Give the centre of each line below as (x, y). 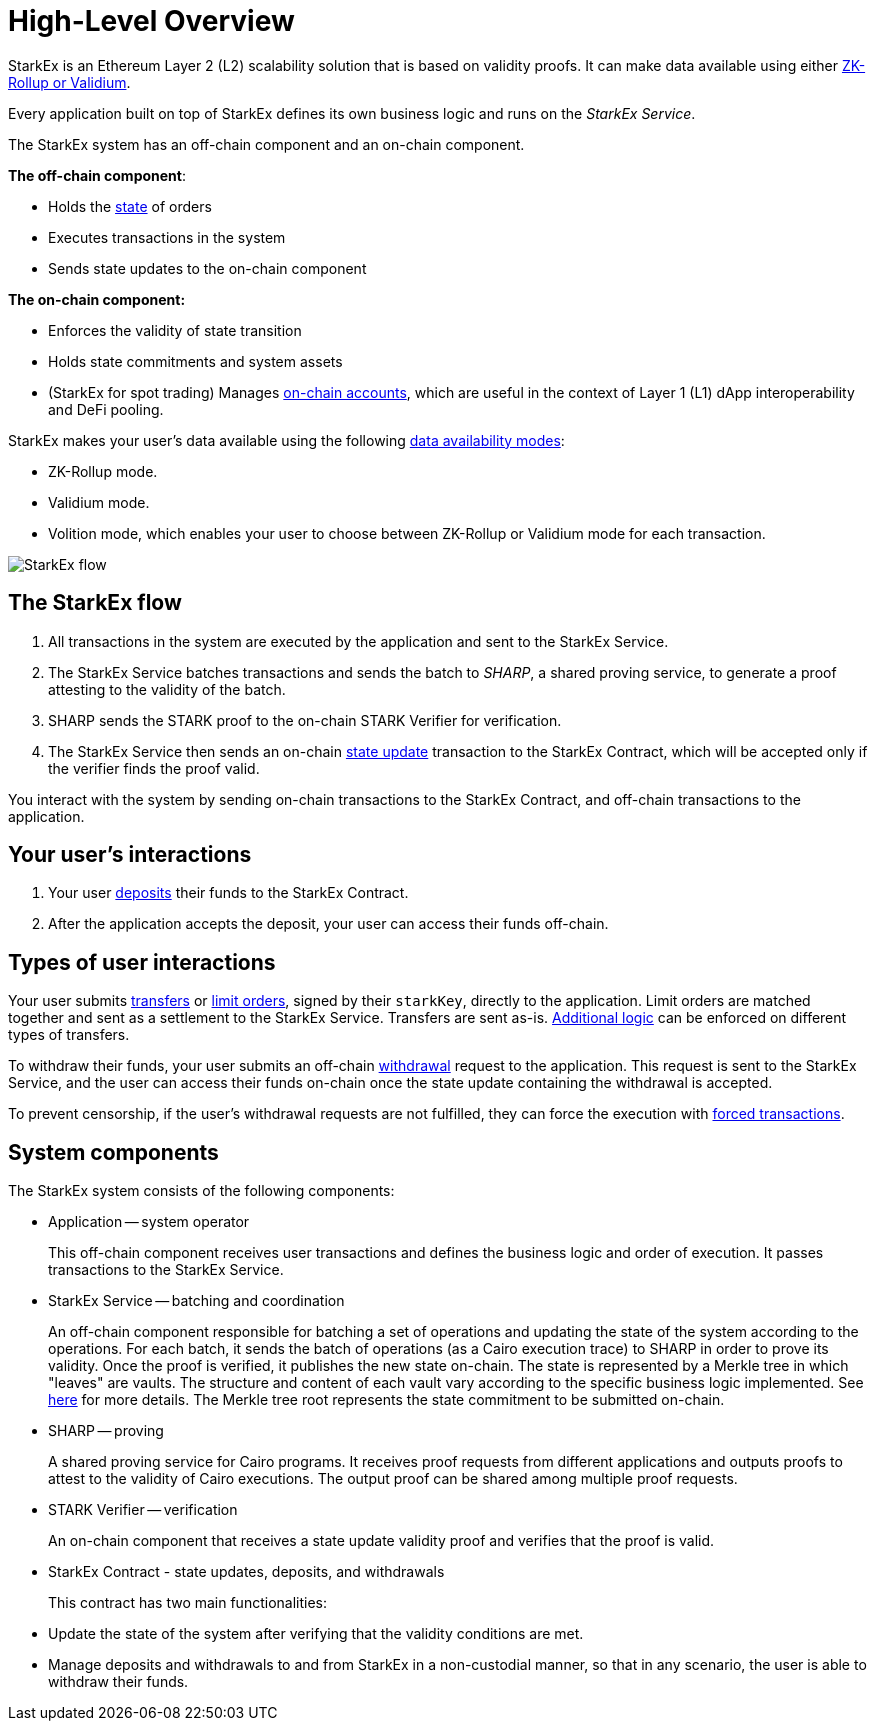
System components (113, 1152)
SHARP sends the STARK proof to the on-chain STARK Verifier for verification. (305, 720)
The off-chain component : (97, 175)
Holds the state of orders (130, 206)
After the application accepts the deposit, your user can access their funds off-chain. (328, 924)
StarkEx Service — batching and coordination (196, 1301)
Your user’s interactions (130, 855)
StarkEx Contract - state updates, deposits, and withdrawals (246, 1572)
